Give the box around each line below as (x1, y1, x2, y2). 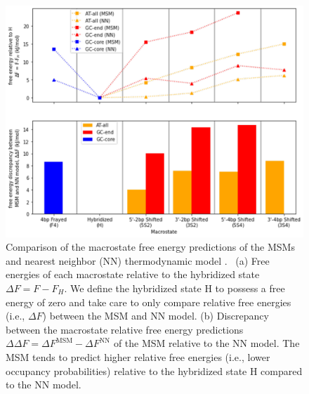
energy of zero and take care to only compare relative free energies (6, 294, 291, 309)
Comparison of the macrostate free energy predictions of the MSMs (6, 239, 295, 254)
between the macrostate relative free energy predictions (6, 322, 244, 336)
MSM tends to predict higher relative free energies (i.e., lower (6, 349, 270, 364)
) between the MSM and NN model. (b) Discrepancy (42, 308, 269, 323)
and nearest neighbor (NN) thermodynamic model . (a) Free (6, 253, 270, 268)
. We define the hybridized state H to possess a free (64, 280, 285, 295)
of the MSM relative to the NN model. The (113, 336, 300, 350)
